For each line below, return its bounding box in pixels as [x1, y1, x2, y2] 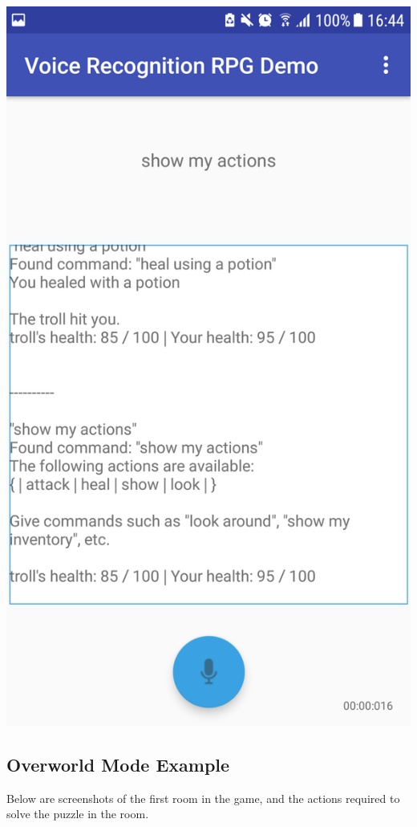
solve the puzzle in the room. [6, 805, 149, 822]
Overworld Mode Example [6, 752, 230, 776]
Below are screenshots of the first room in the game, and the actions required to [6, 789, 400, 806]
